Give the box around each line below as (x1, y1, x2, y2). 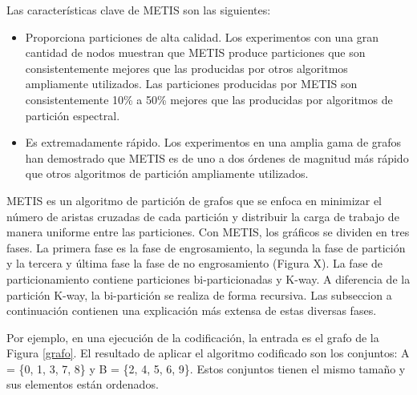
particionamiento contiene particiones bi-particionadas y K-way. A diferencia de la (6, 270, 411, 287)
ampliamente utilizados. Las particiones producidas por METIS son (25, 75, 358, 92)
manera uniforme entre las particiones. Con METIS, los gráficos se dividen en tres (6, 224, 410, 240)
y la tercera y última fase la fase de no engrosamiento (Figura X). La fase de (6, 255, 383, 272)
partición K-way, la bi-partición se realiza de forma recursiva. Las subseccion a (6, 286, 392, 303)
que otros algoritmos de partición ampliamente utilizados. (25, 165, 309, 182)
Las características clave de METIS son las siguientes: (6, 2, 271, 18)
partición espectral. (25, 107, 120, 123)
